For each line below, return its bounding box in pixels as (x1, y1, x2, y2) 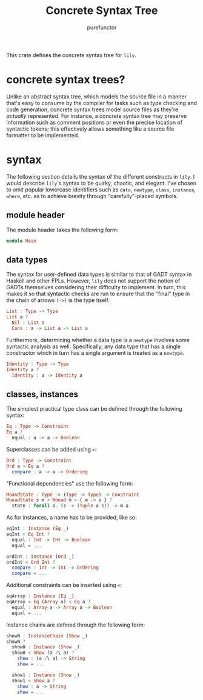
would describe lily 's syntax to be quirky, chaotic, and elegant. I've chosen (6, 179, 197, 187)
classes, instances (6, 389, 79, 399)
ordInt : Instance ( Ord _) (6, 554, 75, 560)
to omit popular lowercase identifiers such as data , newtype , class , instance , (6, 186, 196, 193)
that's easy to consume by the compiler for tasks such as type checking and (6, 99, 197, 106)
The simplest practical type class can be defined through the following (6, 405, 183, 413)
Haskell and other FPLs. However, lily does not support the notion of (6, 277, 181, 284)
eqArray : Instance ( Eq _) (6, 593, 75, 599)
